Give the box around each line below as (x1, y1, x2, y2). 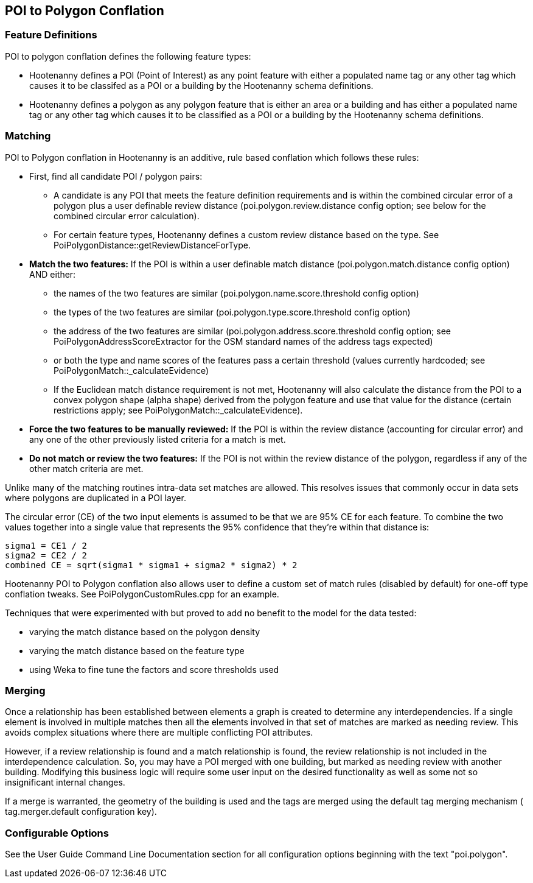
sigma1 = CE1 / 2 (5, 540, 87, 551)
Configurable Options (5, 826, 109, 839)
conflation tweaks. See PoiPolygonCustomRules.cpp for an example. (5, 588, 279, 599)
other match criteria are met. (29, 463, 144, 474)
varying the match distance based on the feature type (29, 645, 245, 656)
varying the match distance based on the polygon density (29, 626, 260, 637)
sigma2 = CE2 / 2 (5, 550, 87, 560)
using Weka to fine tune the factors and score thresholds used (29, 664, 279, 675)
